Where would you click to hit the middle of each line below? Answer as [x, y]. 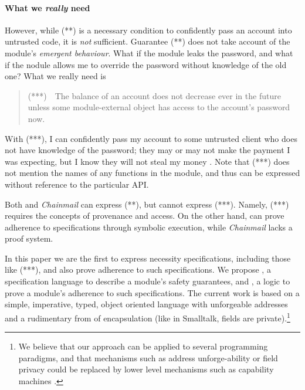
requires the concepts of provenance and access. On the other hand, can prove [145, 216]
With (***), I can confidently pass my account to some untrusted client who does [151, 138]
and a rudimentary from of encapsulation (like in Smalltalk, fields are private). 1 [148, 317]
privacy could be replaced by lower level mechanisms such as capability [146, 369]
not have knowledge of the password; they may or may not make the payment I [148, 150]
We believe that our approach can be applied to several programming [143, 346]
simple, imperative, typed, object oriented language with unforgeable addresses [146, 304]
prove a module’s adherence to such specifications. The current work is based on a [152, 292]
